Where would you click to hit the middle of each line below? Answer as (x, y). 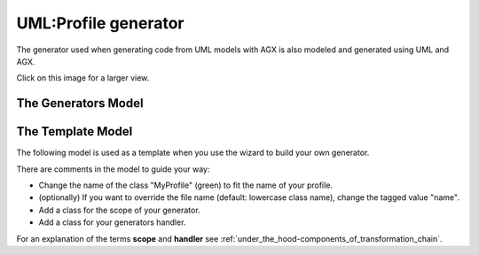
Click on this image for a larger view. (83, 78)
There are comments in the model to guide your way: (113, 169)
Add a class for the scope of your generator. (119, 210)
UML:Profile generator (100, 23)
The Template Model (75, 131)
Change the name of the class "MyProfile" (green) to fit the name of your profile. (185, 185)
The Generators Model (80, 103)
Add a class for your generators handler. (112, 222)
